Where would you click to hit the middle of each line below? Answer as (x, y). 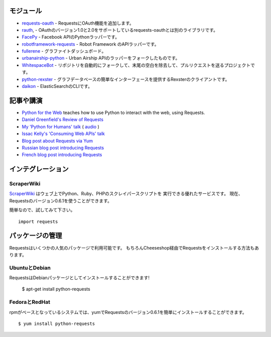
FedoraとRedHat (30, 302)
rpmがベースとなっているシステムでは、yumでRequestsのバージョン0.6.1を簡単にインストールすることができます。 (128, 312)
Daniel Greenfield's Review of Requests (63, 120)
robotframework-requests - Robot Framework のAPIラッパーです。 (90, 44)
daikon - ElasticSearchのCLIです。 (57, 86)
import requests (38, 221)
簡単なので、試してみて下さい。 (42, 210)
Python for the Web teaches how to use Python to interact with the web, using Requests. (113, 113)
